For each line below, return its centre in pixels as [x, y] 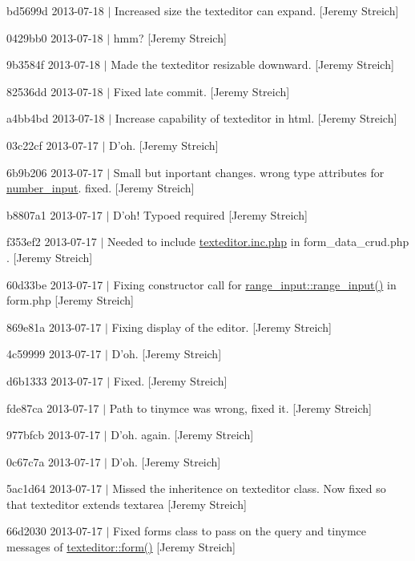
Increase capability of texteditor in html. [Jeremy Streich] [256, 118]
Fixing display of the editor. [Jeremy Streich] [222, 327]
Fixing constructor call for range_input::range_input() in [255, 284]
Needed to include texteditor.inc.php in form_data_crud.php [258, 242]
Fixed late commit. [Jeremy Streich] [201, 91]
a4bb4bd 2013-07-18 [56, 118]
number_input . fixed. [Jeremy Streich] [101, 188]
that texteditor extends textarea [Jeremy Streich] [127, 504]
